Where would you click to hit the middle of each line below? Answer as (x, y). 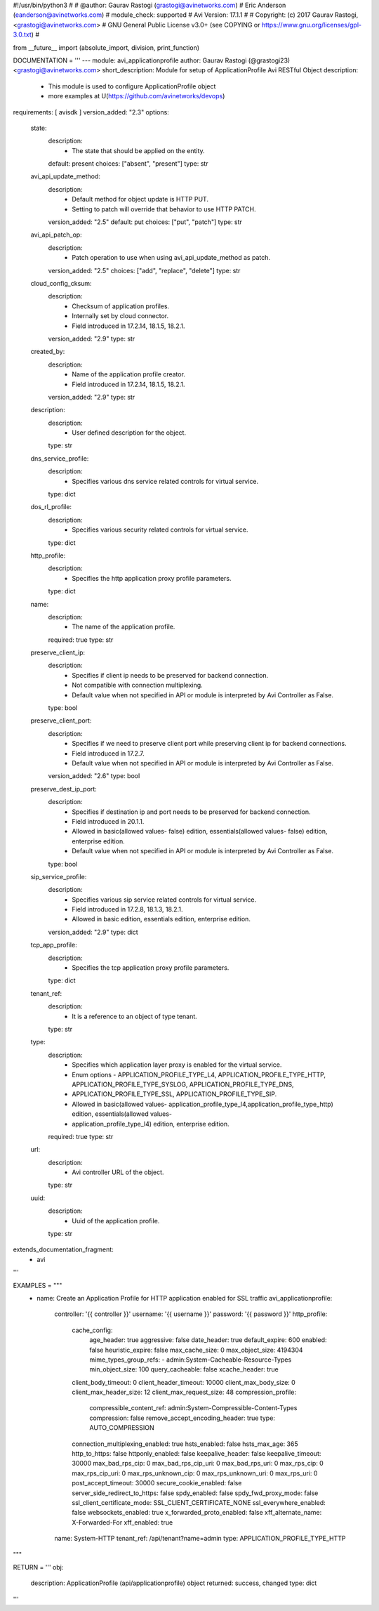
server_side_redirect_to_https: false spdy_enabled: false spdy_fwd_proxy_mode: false (195, 1493)
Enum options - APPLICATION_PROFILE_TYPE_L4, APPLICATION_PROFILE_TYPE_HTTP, (199, 1074)
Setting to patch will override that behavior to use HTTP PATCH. (164, 209)
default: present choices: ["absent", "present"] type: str (128, 164)
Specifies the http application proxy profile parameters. (152, 578)
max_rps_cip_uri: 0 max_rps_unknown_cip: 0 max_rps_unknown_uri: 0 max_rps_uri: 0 (195, 1473)
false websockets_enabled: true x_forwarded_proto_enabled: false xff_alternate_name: (197, 1513)
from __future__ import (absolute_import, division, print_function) (106, 47)
